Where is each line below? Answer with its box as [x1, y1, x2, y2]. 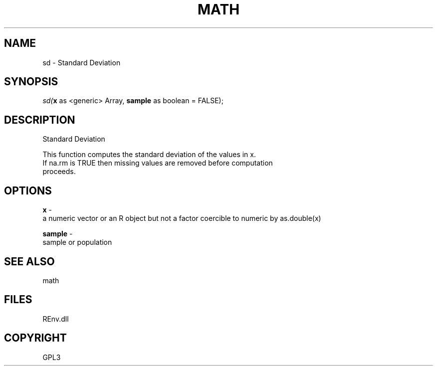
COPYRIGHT [4, 332, 67, 345]
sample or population [42, 238, 112, 247]
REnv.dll [42, 314, 69, 323]
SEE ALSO [4, 255, 55, 268]
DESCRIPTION [4, 113, 75, 126]
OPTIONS [4, 184, 52, 197]
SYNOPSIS [4, 75, 58, 88]
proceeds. [42, 167, 76, 176]
